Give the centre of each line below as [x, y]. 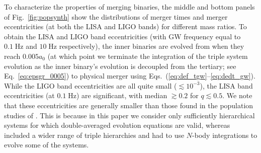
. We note [237, 95]
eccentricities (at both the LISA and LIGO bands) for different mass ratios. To [125, 26]
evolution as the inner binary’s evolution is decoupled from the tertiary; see [120, 66]
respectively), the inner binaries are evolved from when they [152, 46]
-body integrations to [225, 135]
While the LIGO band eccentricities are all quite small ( [91, 85]
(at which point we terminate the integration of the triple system [148, 56]
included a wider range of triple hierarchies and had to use [94, 135]
